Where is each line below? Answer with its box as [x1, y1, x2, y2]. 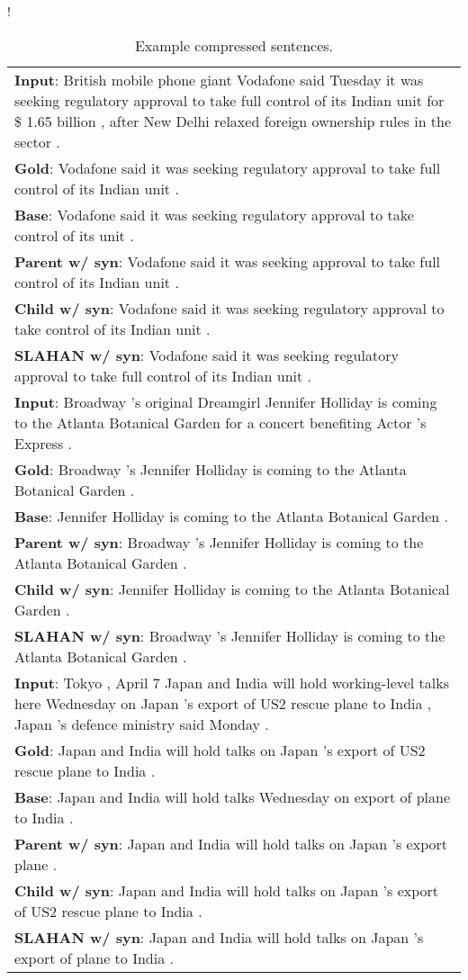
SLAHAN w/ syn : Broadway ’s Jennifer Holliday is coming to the [14, 625, 445, 646]
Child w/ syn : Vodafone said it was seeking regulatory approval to [14, 297, 445, 319]
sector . [14, 130, 60, 152]
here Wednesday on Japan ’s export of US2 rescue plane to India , [14, 692, 432, 714]
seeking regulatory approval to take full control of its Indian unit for [14, 89, 445, 111]
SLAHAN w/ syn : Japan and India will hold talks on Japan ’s [14, 926, 424, 948]
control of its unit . [14, 224, 134, 246]
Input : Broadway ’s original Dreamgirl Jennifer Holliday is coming [14, 391, 437, 412]
